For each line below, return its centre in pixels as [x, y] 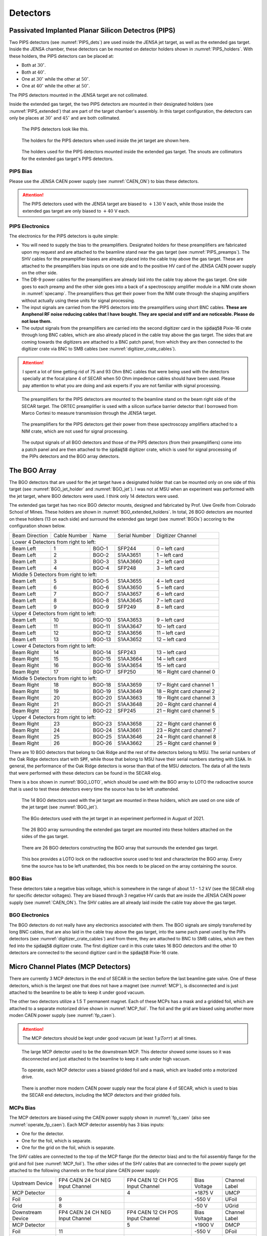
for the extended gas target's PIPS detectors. [67, 159]
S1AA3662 [130, 743]
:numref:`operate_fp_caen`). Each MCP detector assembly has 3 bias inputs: [87, 1124]
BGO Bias [21, 879]
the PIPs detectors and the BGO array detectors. [71, 456]
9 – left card [170, 619]
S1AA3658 [130, 723]
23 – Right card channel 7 [186, 730]
